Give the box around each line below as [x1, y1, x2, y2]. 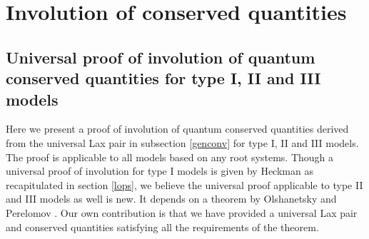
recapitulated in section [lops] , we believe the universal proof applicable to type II [6, 177, 363, 192]
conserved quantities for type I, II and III [6, 67, 321, 89]
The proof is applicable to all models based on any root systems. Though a [6, 149, 334, 164]
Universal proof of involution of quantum [6, 46, 315, 68]
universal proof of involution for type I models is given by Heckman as [6, 163, 313, 178]
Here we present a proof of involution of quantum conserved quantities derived [6, 121, 349, 136]
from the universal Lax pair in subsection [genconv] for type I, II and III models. [6, 135, 359, 150]
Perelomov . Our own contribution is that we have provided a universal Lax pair [6, 205, 358, 220]
